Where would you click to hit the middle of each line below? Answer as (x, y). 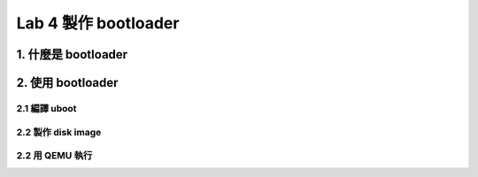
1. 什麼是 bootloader (72, 54)
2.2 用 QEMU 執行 (54, 156)
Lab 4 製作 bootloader (98, 23)
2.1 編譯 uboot (46, 108)
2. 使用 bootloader (67, 83)
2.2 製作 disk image (59, 132)
